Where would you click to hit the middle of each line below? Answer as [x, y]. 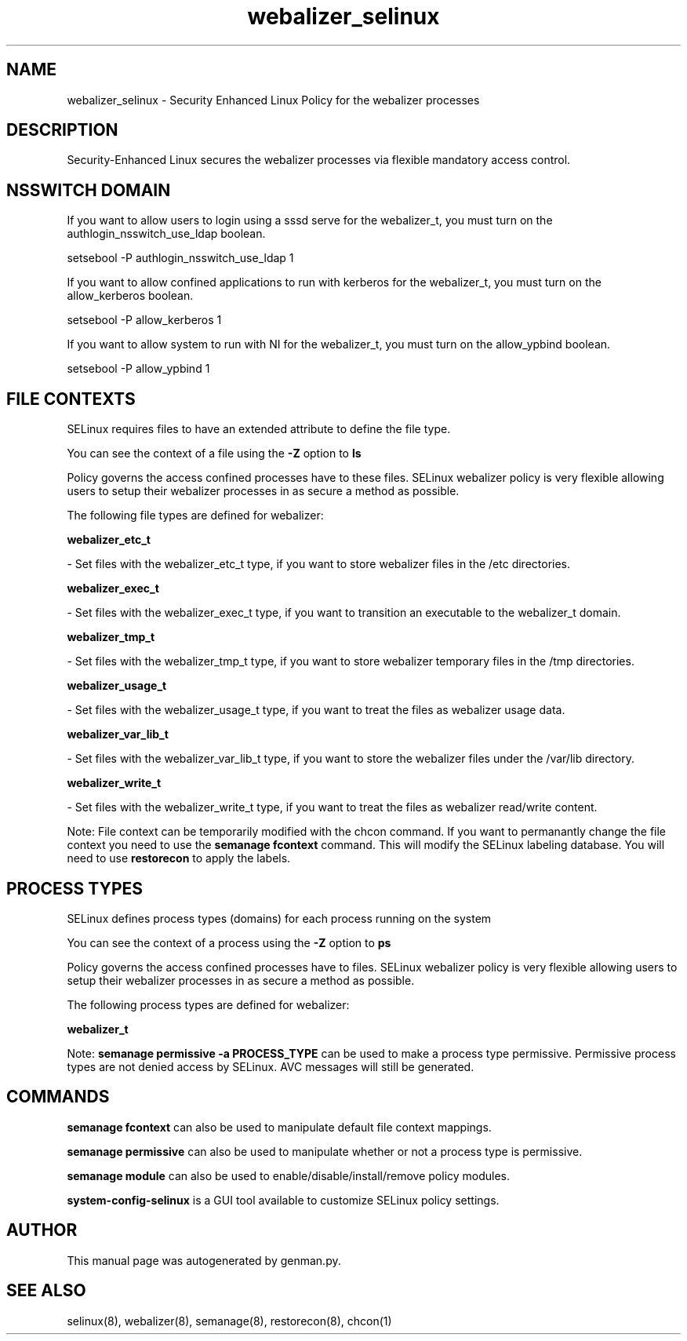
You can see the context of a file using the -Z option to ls [214, 454]
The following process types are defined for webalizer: [208, 1004]
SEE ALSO [46, 1291]
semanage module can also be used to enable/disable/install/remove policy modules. [289, 1175]
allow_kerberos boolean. [130, 296]
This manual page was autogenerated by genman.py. [204, 1260]
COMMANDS [58, 1097]
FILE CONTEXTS [71, 399]
